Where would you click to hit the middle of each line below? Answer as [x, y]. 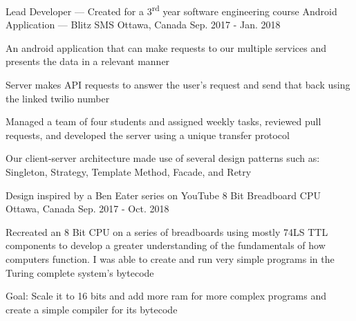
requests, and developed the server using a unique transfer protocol [148, 135]
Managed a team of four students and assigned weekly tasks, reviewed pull [163, 121]
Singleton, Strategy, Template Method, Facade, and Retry [129, 172]
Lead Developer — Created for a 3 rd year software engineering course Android [171, 10]
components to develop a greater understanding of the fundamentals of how [166, 245]
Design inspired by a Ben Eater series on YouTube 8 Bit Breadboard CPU [163, 195]
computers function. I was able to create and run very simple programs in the [170, 258]
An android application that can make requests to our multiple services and [166, 47]
